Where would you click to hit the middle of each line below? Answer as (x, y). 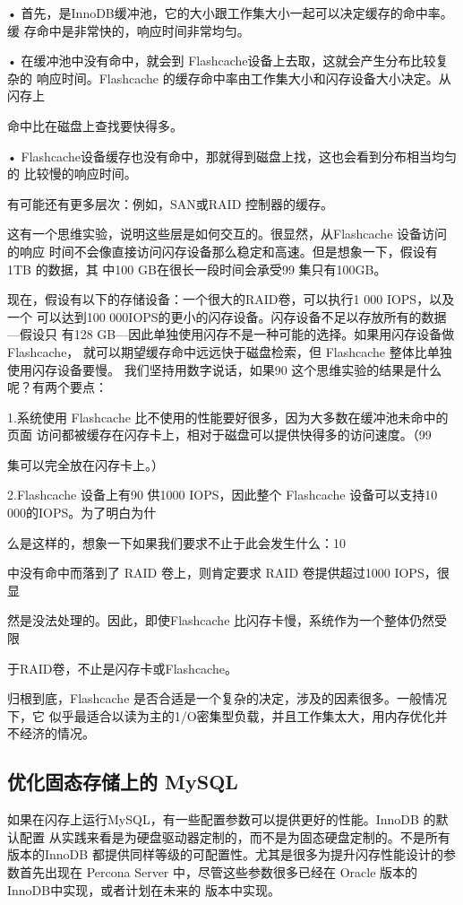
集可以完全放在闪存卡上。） (86, 464)
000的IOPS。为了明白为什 (82, 513)
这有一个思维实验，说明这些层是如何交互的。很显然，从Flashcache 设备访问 (227, 234)
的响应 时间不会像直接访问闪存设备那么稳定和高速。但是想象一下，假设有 (223, 251)
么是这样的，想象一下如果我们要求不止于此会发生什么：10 (176, 542)
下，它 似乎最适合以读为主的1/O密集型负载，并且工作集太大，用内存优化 (221, 715)
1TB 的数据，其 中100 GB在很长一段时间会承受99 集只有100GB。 (197, 269)
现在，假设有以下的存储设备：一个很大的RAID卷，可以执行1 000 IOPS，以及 (231, 299)
